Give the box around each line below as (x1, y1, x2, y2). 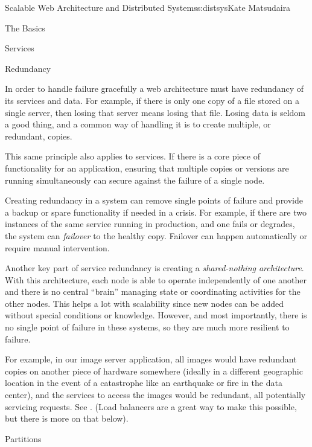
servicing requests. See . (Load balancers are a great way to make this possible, (5, 400, 297, 413)
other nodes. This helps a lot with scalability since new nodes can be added (5, 297, 284, 309)
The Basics (5, 21, 45, 34)
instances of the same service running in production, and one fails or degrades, (5, 217, 295, 230)
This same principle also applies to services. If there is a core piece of (5, 150, 260, 162)
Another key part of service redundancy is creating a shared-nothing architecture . (5, 262, 304, 274)
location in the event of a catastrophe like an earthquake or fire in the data (5, 376, 282, 389)
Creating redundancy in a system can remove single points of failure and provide (5, 194, 304, 207)
